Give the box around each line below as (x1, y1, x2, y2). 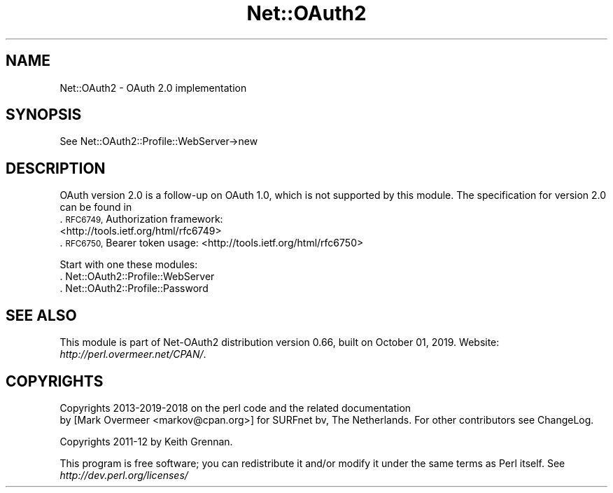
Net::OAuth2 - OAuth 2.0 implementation (59, 81, 247, 94)
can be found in (59, 201, 132, 214)
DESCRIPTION (6, 159, 106, 177)
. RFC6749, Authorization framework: (59, 213, 223, 225)
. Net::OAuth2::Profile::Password (59, 282, 209, 295)
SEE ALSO (6, 306, 77, 324)
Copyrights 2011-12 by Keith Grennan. (59, 435, 233, 447)
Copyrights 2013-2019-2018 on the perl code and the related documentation (59, 401, 411, 414)
